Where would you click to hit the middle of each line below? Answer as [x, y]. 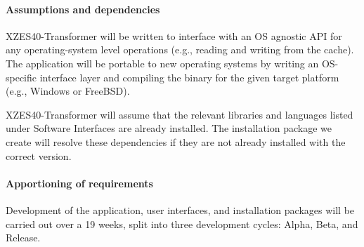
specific [21, 77]
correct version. [39, 155]
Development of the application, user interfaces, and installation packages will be [180, 209]
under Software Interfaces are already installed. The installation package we [169, 128]
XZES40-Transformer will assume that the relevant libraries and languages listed [180, 114]
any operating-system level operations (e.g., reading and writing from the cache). [180, 49]
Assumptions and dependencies [83, 9]
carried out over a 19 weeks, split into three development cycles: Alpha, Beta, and [182, 223]
